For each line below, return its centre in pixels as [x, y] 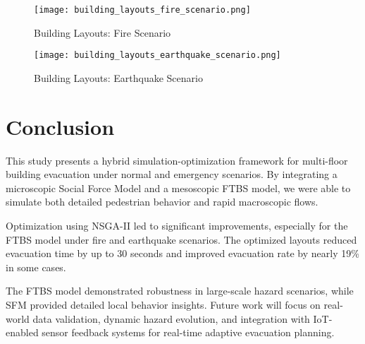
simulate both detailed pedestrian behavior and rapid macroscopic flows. [162, 202]
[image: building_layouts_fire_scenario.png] [142, 10]
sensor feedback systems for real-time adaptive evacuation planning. [188, 332]
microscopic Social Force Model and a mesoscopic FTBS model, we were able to [178, 188]
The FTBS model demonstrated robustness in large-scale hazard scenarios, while [180, 291]
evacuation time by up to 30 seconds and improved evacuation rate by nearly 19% [182, 253]
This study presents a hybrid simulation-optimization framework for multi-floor [177, 160]
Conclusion [60, 126]
